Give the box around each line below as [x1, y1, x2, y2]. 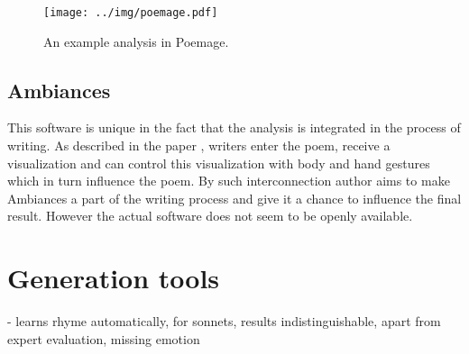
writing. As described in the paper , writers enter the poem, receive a [7, 136, 391, 155]
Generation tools [7, 259, 220, 296]
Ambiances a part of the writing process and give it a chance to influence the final [7, 188, 462, 207]
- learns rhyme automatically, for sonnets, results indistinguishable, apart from [7, 312, 441, 331]
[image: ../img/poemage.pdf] [43, 6, 218, 19]
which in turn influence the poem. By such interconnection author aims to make [7, 171, 450, 190]
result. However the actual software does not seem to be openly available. [7, 206, 413, 225]
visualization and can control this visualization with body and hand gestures [7, 153, 430, 172]
